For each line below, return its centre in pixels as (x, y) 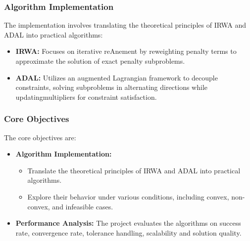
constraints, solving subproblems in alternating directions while (112, 87)
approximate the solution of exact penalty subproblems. (100, 61)
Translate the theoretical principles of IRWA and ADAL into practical (134, 170)
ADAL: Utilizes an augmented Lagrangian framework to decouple (117, 77)
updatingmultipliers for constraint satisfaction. (86, 97)
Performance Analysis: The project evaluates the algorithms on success (128, 223)
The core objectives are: (40, 137)
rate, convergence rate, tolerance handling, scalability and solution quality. (128, 232)
